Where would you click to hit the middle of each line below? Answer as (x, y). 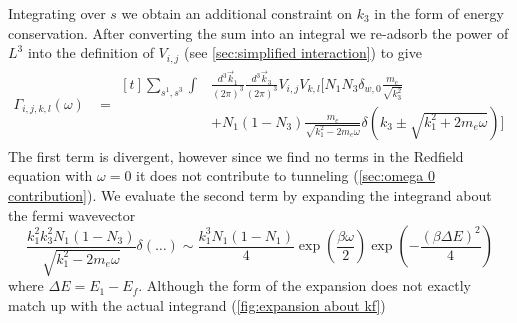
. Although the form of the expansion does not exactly (304, 285)
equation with (50, 175)
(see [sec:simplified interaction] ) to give (303, 52)
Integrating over (57, 13)
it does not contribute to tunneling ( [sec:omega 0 (285, 175)
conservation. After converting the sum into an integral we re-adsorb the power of (258, 32)
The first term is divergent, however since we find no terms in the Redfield (236, 155)
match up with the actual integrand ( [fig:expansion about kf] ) (197, 304)
